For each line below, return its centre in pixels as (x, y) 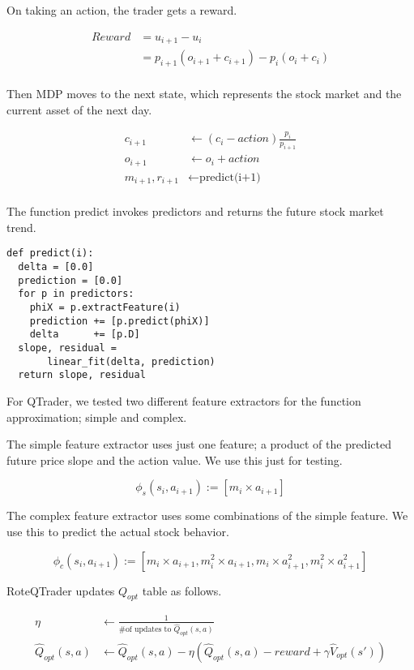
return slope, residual (82, 375)
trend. (21, 227)
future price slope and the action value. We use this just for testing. (175, 460)
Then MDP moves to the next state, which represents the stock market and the (204, 93)
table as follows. (182, 590)
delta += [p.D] (85, 335)
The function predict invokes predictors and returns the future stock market (195, 211)
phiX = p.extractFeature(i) (105, 308)
